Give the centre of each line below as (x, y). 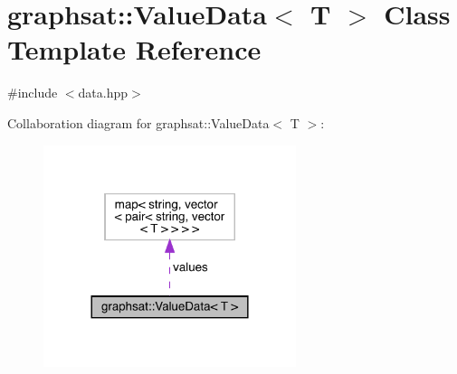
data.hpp (103, 93)
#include (33, 93)
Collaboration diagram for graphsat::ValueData (138, 122)
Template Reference (134, 49)
